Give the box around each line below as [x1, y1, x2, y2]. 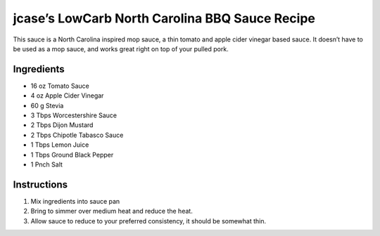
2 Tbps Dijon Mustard [30, 121, 94, 129]
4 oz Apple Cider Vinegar [30, 91, 104, 100]
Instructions [13, 178, 68, 190]
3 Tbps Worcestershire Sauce [30, 111, 118, 119]
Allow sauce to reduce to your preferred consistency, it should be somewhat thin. [30, 216, 267, 225]
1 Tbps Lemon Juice [30, 140, 89, 149]
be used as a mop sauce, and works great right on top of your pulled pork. [13, 44, 229, 53]
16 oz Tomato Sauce [30, 81, 89, 90]
